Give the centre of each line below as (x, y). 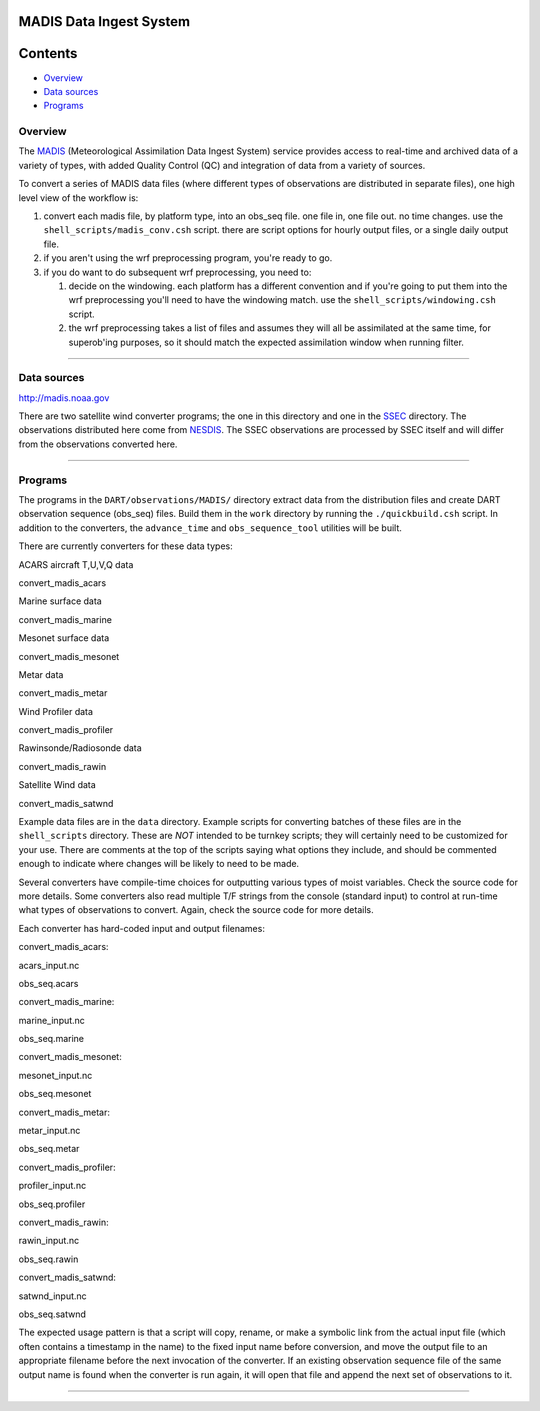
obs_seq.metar (49, 1149)
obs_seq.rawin (48, 1259)
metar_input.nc (49, 1131)
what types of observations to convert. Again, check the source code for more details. (196, 910)
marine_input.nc (51, 1020)
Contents (48, 53)
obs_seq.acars (48, 983)
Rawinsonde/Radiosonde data (80, 748)
